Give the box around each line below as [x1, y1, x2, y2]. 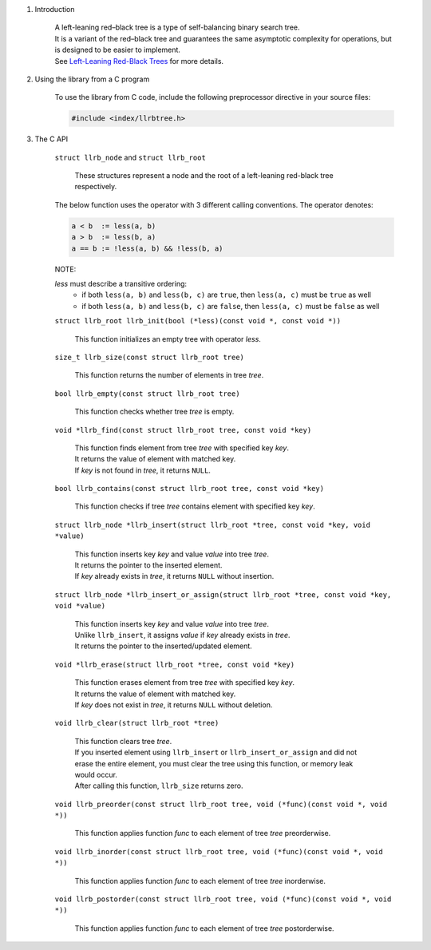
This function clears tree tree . [74, 736, 172, 746]
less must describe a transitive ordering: [54, 279, 188, 289]
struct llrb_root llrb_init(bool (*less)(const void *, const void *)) [54, 316, 342, 326]
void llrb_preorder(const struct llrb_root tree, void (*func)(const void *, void [54, 799, 387, 809]
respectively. [74, 182, 117, 192]
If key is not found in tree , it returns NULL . [74, 465, 212, 475]
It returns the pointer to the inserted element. [74, 560, 223, 570]
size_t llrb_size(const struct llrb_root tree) [54, 352, 245, 362]
